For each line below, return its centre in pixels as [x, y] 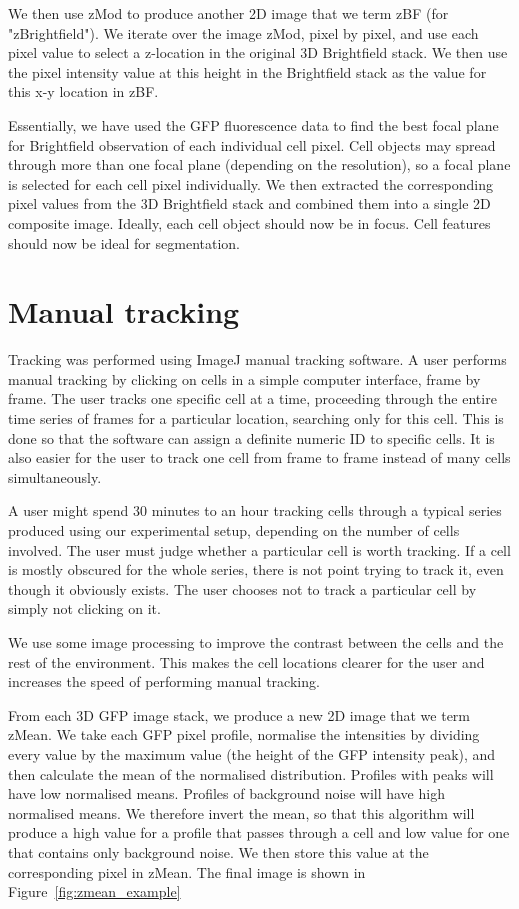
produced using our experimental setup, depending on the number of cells [234, 530]
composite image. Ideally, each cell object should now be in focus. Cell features [249, 222]
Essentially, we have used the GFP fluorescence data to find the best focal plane [253, 124]
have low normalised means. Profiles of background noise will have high [226, 793]
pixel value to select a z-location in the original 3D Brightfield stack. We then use [258, 52]
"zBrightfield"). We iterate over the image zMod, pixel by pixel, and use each [243, 32]
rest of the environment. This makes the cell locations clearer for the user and [246, 661]
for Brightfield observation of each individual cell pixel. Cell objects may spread [252, 144]
